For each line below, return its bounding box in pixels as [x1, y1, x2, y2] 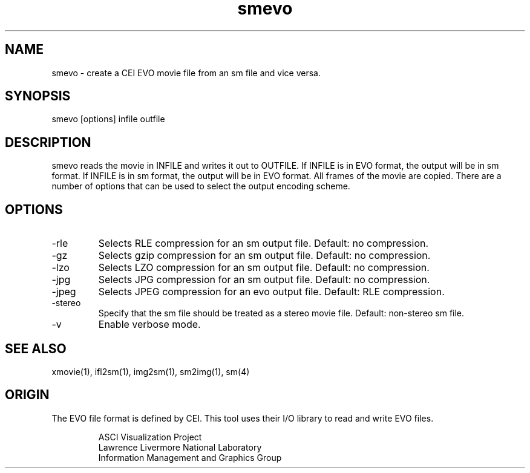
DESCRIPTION [5, 134, 91, 150]
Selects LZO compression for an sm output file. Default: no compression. [98, 261, 430, 274]
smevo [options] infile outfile [51, 114, 165, 125]
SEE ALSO [5, 341, 67, 356]
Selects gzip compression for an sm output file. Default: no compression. [98, 249, 431, 262]
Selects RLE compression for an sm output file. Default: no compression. [98, 237, 429, 250]
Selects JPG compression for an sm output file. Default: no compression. [98, 273, 430, 286]
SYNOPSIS [5, 88, 71, 104]
